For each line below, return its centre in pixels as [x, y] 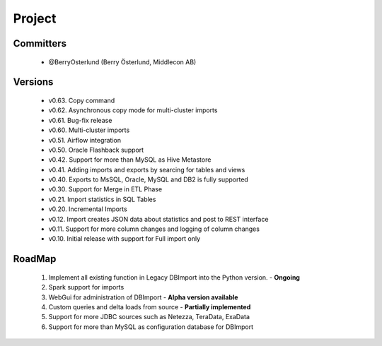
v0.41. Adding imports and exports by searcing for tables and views [147, 169]
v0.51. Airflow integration [85, 140]
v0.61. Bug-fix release [80, 120]
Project [35, 18]
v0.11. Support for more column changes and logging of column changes [154, 229]
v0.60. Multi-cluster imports [89, 130]
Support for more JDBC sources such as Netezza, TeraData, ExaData [149, 317]
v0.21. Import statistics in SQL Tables [102, 199]
